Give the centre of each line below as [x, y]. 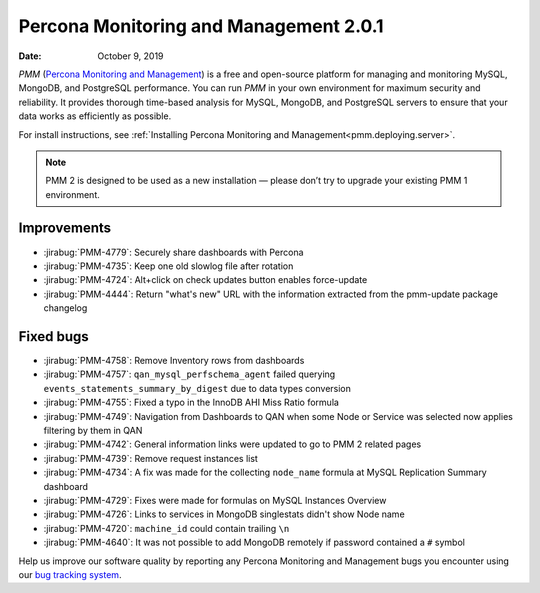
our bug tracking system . [70, 574]
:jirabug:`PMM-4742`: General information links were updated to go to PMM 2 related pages [232, 444]
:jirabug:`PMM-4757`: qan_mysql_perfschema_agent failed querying [189, 374]
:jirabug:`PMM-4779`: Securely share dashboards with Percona [173, 252]
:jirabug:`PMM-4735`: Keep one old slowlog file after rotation [168, 266]
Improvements [65, 228]
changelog [65, 308]
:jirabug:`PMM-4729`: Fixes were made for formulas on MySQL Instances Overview [215, 500]
